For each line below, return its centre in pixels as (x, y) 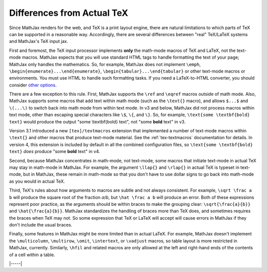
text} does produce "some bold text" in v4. (55, 152)
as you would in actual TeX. (37, 181)
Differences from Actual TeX (69, 13)
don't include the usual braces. (41, 225)
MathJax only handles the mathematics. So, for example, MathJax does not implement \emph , (105, 64)
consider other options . (33, 85)
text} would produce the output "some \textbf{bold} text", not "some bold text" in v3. (97, 121)
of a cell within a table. (32, 255)
